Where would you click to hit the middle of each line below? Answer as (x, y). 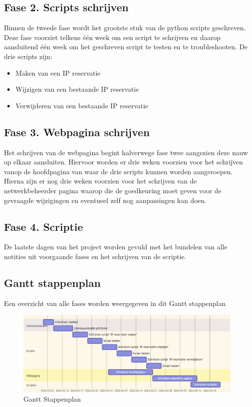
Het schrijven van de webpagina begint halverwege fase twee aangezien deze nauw (126, 152)
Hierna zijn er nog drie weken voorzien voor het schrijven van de (100, 181)
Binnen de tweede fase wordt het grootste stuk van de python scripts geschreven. (125, 28)
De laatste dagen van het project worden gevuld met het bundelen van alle (116, 247)
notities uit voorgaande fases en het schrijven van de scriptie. (95, 256)
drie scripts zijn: (28, 56)
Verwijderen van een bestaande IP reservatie (82, 105)
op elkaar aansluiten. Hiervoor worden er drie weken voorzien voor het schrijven (124, 162)
